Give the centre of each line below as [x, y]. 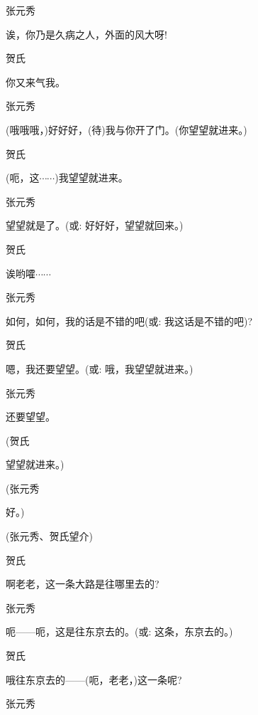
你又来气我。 [35, 81]
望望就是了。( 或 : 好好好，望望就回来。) [95, 225]
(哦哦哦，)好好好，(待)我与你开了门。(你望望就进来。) [127, 129]
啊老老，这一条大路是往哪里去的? [83, 584]
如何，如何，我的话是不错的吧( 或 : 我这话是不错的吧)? [129, 321]
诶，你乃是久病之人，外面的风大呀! [86, 34]
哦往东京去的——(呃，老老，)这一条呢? [94, 679]
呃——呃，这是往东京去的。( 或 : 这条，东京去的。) [119, 631]
